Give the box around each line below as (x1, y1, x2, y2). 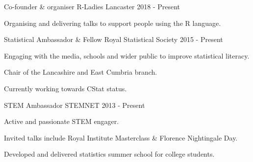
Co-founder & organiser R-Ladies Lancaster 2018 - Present (4, 1, 180, 11)
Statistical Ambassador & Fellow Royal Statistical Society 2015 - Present (4, 34, 223, 44)
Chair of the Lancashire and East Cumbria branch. (4, 67, 157, 77)
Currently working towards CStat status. (4, 83, 127, 93)
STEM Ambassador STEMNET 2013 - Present (4, 100, 145, 110)
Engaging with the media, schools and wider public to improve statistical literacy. (4, 50, 250, 61)
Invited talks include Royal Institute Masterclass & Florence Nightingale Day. (4, 132, 238, 142)
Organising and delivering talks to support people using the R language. (4, 18, 221, 28)
